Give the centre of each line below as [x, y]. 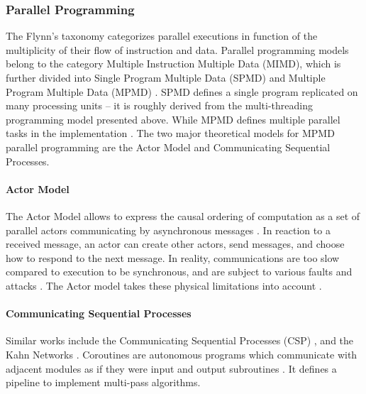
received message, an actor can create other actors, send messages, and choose [175, 244]
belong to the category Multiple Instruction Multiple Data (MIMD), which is [173, 64]
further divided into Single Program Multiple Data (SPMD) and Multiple [166, 77]
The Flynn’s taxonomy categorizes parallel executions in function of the [162, 36]
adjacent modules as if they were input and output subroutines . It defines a [171, 368]
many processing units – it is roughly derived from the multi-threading [159, 105]
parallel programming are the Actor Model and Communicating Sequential [168, 147]
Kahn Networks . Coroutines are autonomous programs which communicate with [182, 354]
